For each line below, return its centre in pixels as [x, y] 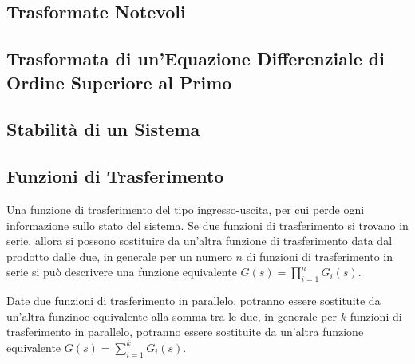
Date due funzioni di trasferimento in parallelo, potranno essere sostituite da [194, 301]
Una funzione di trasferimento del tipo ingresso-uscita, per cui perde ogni [186, 209]
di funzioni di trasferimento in [320, 256]
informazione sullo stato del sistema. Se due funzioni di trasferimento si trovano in [207, 225]
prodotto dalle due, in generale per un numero [119, 256]
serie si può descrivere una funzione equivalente [122, 272]
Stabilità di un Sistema [103, 129]
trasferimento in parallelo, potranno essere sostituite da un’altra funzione [185, 332]
